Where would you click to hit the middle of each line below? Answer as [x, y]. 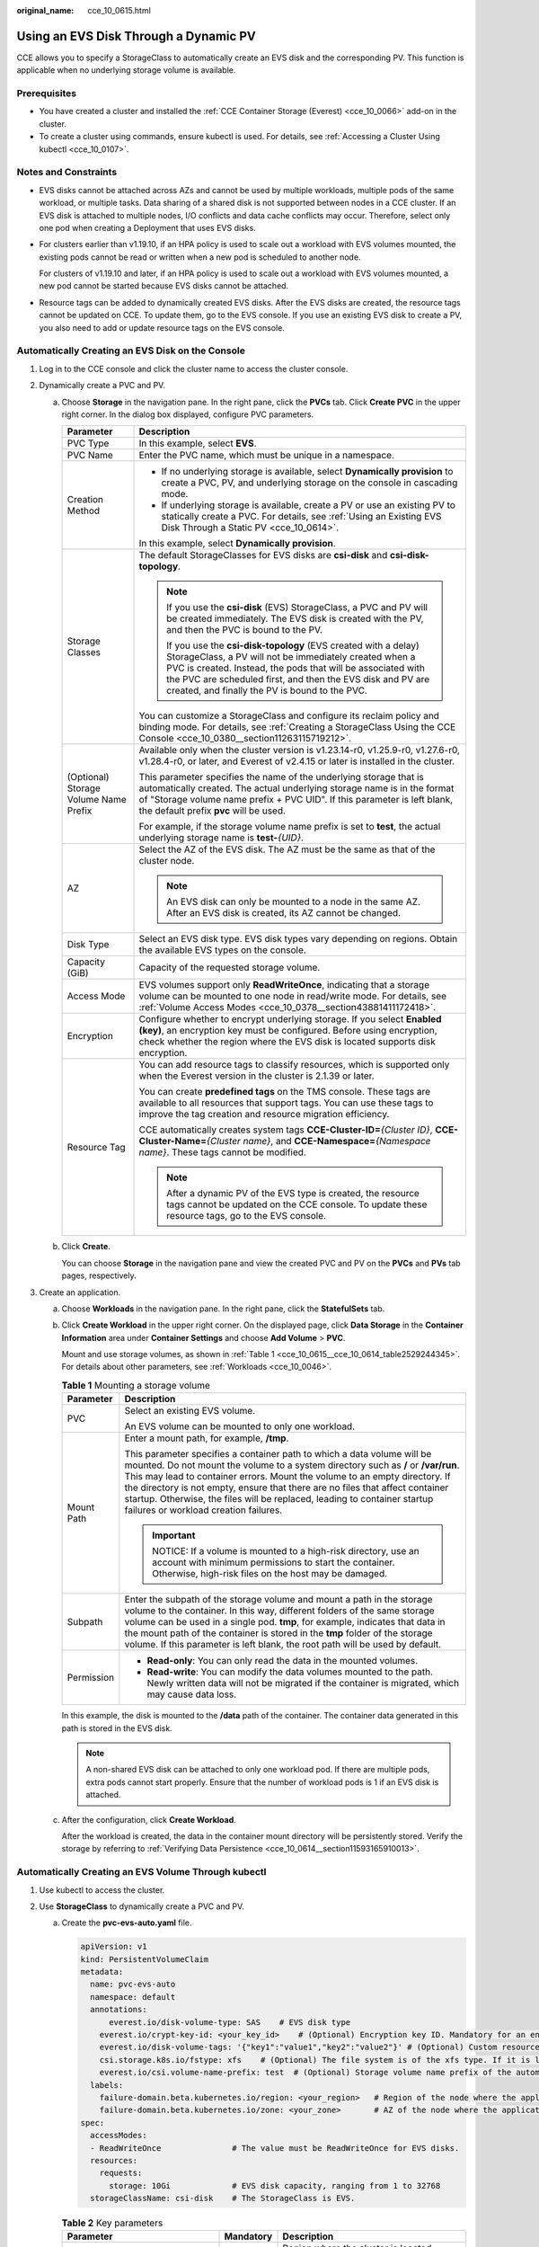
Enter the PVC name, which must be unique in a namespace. [267, 456]
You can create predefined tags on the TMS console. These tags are [285, 1092]
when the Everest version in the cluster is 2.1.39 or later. [256, 1076]
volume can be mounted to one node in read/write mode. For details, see [293, 996]
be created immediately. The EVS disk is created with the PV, [295, 618]
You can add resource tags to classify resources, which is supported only [294, 1065]
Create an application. [80, 1292]
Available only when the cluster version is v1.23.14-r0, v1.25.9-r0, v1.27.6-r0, [299, 750]
